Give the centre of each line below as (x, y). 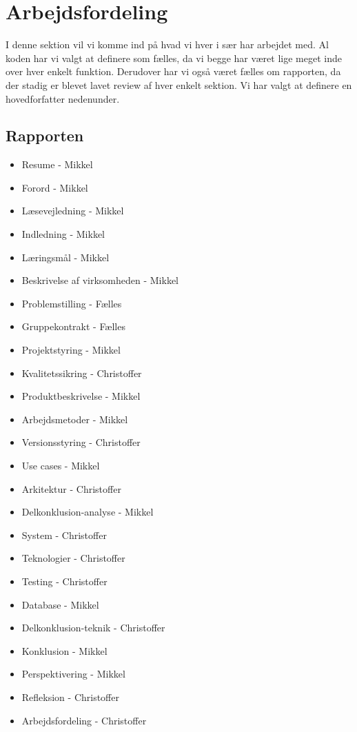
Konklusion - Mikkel (64, 650)
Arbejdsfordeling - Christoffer (84, 720)
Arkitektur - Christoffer (71, 488)
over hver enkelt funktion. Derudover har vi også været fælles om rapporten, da (173, 71)
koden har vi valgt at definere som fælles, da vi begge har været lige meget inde (174, 58)
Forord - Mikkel (55, 187)
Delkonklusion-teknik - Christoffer (93, 628)
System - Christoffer (64, 535)
